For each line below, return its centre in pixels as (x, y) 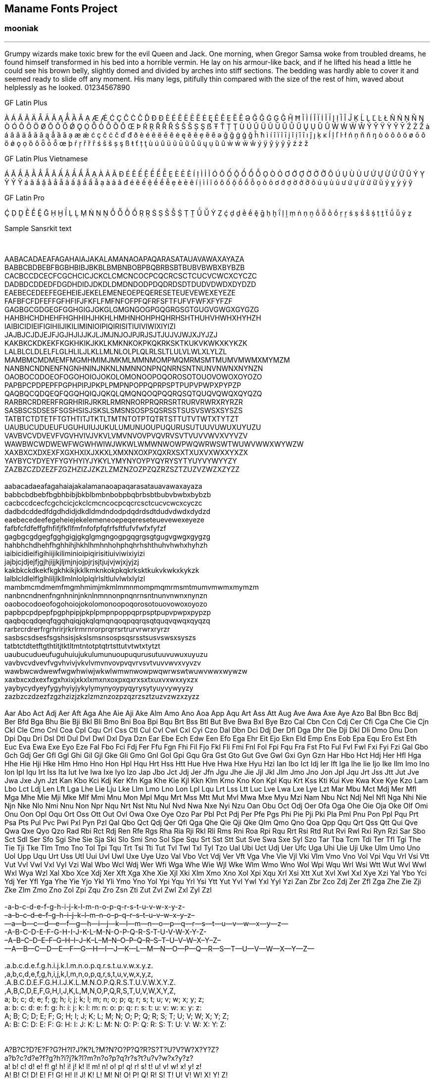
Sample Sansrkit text (38, 228)
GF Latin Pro (24, 197)
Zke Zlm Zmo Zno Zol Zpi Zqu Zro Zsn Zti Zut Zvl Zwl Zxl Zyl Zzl (108, 890)
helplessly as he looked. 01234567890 (67, 87)
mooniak (22, 28)
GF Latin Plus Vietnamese (46, 158)
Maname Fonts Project (61, 9)
